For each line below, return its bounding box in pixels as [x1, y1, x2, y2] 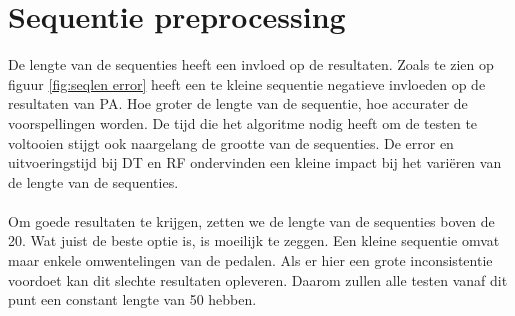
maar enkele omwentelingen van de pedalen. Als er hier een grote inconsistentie [8, 250, 493, 271]
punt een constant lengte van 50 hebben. [8, 289, 257, 310]
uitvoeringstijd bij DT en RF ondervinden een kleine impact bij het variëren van [8, 152, 502, 173]
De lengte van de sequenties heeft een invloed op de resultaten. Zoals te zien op [8, 54, 494, 75]
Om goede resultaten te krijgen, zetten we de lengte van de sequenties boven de [8, 210, 495, 231]
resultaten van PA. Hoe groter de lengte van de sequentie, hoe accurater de [8, 93, 468, 114]
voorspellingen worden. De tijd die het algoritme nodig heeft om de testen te [8, 112, 478, 133]
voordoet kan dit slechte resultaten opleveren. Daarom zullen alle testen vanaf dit [8, 269, 508, 290]
